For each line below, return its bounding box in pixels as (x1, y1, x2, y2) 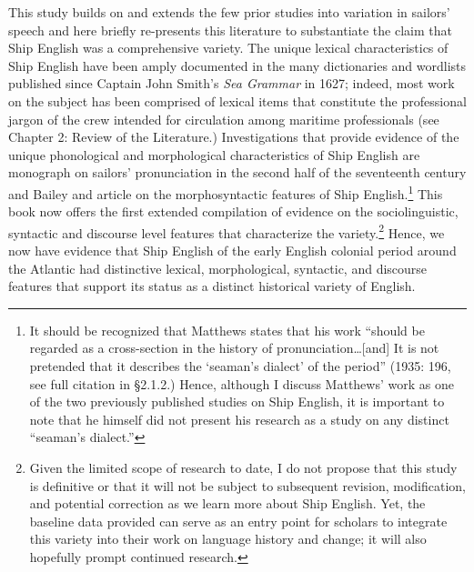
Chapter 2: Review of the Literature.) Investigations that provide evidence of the (8, 127, 459, 146)
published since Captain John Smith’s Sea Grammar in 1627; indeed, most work (8, 74, 455, 93)
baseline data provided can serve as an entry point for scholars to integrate (29, 511, 448, 530)
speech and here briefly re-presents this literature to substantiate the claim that (8, 20, 452, 39)
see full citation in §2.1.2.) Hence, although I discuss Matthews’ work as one (29, 374, 454, 393)
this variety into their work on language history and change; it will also (29, 529, 427, 548)
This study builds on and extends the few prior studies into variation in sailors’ (8, 3, 450, 21)
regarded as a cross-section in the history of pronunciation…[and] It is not (29, 338, 439, 357)
